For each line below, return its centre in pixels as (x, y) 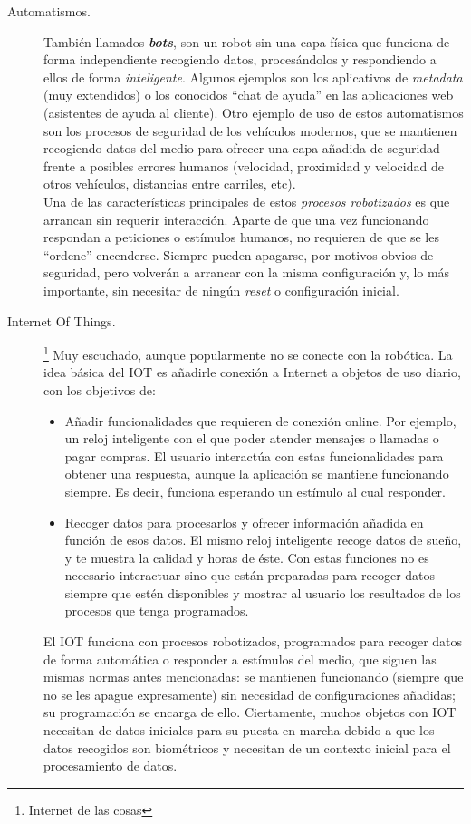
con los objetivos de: (100, 389)
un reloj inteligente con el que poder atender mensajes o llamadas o (252, 438)
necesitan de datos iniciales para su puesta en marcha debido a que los (239, 730)
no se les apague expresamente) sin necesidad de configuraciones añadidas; (250, 694)
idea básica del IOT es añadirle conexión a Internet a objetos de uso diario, (252, 372)
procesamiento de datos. (111, 766)
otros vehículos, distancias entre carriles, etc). (170, 184)
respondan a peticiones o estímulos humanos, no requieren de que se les (241, 237)
